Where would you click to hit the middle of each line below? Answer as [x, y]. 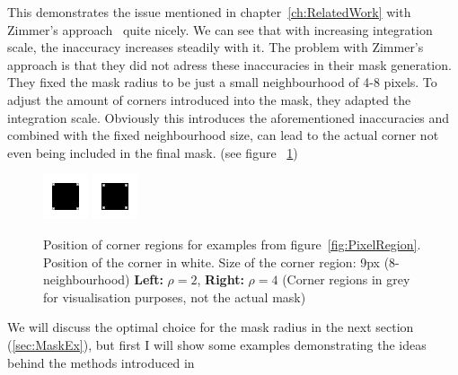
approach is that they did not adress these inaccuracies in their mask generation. [229, 64]
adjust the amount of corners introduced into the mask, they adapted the [209, 99]
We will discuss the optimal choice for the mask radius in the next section [211, 327]
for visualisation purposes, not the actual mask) [175, 297]
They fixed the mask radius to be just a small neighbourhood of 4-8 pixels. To [222, 82]
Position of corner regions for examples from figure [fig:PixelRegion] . [232, 244]
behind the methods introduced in [101, 362]
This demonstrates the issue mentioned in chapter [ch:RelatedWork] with [209, 12]
